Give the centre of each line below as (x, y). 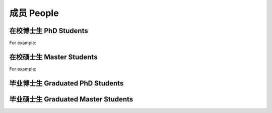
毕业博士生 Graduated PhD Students (66, 83)
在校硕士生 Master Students (53, 57)
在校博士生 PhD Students (49, 31)
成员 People (34, 13)
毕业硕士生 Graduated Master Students (71, 99)
